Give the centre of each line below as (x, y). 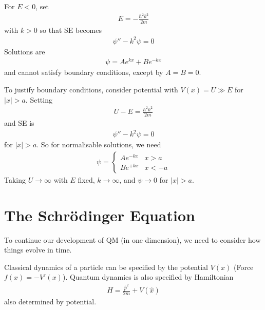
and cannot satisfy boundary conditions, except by (84, 72)
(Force (243, 267)
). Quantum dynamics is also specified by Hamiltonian (148, 277)
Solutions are (25, 51)
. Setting (39, 99)
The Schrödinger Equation (100, 215)
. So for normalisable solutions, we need (99, 144)
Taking (15, 179)
